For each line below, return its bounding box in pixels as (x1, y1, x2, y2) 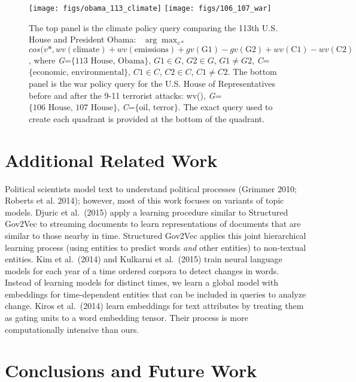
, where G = (29, 53, 71, 66)
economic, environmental (33, 68, 124, 77)
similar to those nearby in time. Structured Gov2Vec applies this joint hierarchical (5, 229, 306, 241)
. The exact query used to (178, 101, 273, 113)
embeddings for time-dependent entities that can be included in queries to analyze (5, 287, 306, 300)
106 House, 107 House (33, 104, 113, 113)
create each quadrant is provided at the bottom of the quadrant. (29, 112, 265, 125)
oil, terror (139, 104, 174, 113)
